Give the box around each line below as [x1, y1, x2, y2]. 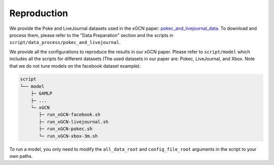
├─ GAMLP [30, 91, 53, 96]
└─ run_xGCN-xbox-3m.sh [39, 133, 98, 139]
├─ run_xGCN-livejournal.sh [39, 119, 109, 125]
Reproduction [9, 8, 68, 19]
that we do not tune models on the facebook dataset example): [9, 63, 141, 69]
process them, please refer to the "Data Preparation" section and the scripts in [9, 32, 174, 38]
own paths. [9, 153, 33, 159]
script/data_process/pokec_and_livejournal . [9, 39, 121, 46]
